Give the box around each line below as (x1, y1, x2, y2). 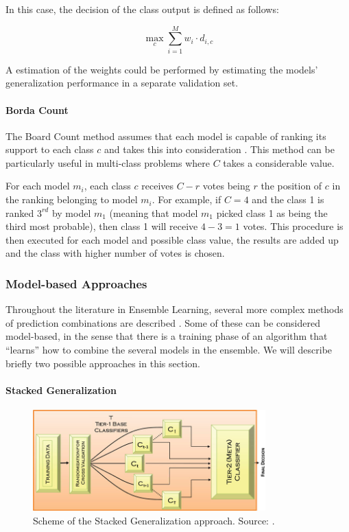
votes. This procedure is (243, 219, 344, 233)
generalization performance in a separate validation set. (5, 76, 239, 90)
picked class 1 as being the (216, 205, 328, 220)
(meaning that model (109, 205, 198, 220)
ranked (5, 205, 34, 220)
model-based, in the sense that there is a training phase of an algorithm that (5, 329, 328, 343)
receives (141, 178, 174, 193)
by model (51, 205, 91, 220)
